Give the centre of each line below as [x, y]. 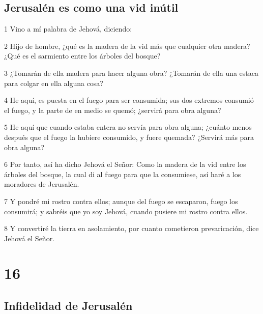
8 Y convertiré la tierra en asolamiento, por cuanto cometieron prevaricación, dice [131, 228]
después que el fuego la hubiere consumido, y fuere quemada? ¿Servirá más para [129, 137]
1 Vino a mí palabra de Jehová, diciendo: [68, 29]
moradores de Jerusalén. [42, 184]
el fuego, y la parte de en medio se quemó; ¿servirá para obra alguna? [113, 110]
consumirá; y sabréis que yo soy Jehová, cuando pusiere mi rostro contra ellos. [126, 211]
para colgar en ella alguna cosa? [54, 83]
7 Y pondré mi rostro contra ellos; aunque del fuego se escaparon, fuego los [121, 201]
